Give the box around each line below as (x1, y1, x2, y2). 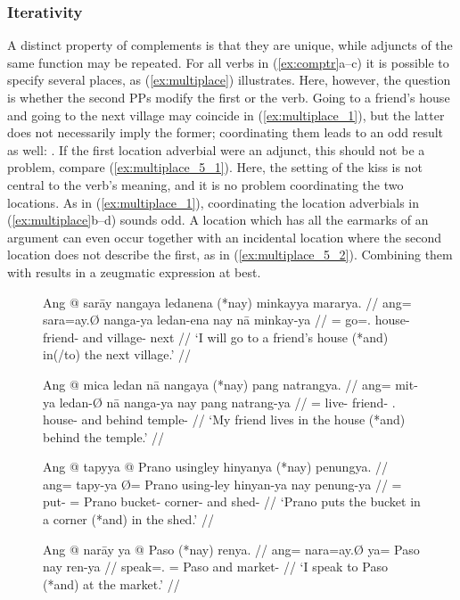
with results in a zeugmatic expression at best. (7, 262, 261, 281)
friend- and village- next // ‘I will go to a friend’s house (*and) (43, 327, 389, 346)
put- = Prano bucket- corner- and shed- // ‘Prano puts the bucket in (43, 492, 421, 511)
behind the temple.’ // (43, 427, 165, 446)
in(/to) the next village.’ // (43, 345, 192, 364)
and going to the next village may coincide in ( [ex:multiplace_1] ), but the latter (7, 105, 445, 124)
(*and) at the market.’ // (43, 574, 180, 593)
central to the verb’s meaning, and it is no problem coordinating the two (7, 175, 404, 193)
